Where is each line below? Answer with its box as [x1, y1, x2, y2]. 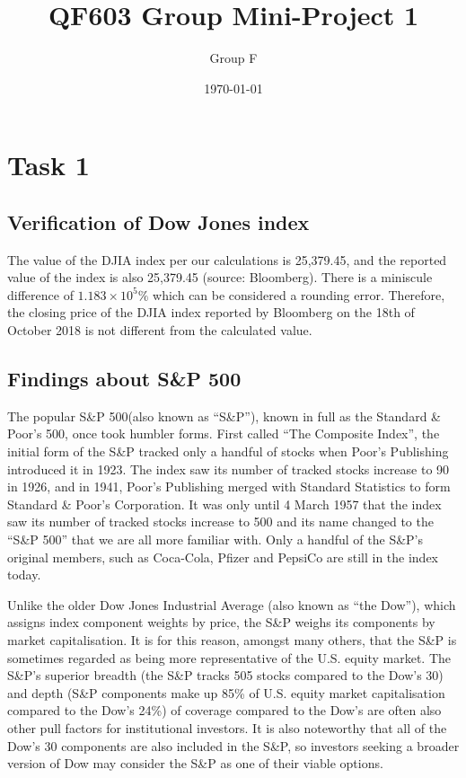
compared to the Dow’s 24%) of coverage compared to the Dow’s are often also [7, 701, 442, 720]
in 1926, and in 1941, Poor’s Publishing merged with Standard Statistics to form [7, 477, 451, 496]
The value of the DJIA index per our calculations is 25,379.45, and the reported [7, 250, 447, 269]
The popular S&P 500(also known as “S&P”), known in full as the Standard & [7, 406, 441, 425]
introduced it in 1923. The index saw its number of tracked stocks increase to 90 [7, 459, 450, 478]
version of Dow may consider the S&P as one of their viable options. [7, 754, 383, 773]
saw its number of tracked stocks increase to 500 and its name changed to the [7, 512, 434, 531]
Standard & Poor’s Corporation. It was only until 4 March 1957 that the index [7, 494, 442, 513]
